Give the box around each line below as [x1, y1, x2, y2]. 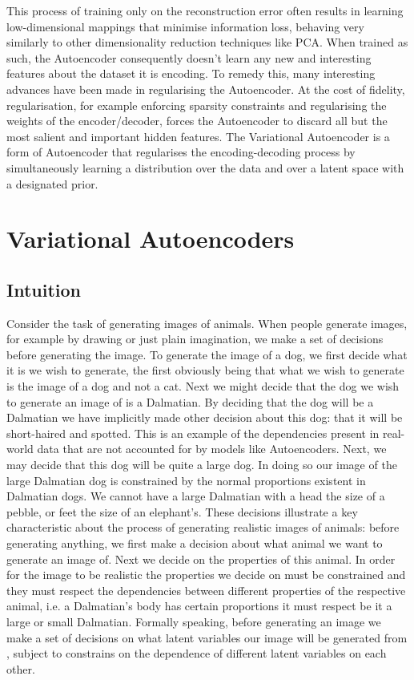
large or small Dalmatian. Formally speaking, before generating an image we [6, 613, 381, 629]
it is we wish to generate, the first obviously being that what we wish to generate [6, 362, 404, 378]
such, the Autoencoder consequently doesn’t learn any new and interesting [6, 49, 372, 66]
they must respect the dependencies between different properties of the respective [6, 581, 406, 598]
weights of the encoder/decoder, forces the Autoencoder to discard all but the [6, 112, 388, 129]
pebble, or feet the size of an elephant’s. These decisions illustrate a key [6, 503, 358, 520]
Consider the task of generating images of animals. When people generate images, [6, 314, 408, 331]
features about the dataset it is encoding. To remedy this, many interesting [6, 65, 376, 82]
